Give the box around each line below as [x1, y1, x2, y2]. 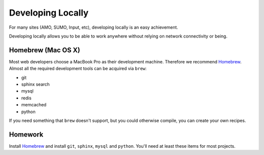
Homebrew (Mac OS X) [9, 46, 80, 54]
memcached [21, 102, 46, 108]
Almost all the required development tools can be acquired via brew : [9, 66, 147, 72]
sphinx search [21, 81, 50, 87]
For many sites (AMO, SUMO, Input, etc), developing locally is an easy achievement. [9, 24, 178, 30]
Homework [9, 130, 44, 138]
